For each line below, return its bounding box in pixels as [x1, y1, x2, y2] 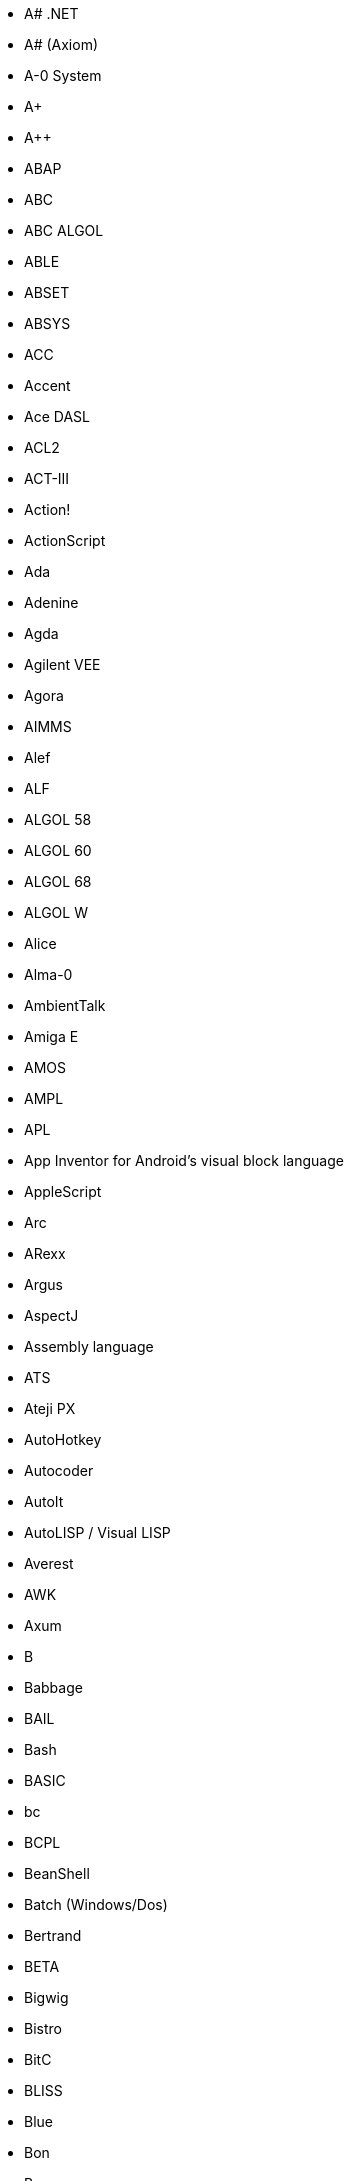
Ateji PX [24, 1400, 76, 1417]
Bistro [24, 2020, 62, 2037]
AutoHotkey [24, 1431, 102, 1448]
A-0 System [24, 67, 102, 84]
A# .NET [24, 5, 79, 22]
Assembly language [24, 1338, 154, 1355]
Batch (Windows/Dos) [24, 1896, 168, 1913]
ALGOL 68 [24, 873, 92, 890]
